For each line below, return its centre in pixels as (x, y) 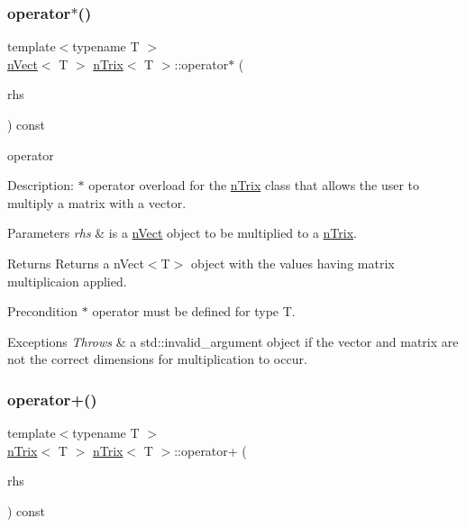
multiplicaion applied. (67, 281)
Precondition (43, 311)
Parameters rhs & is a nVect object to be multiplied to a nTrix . (182, 233)
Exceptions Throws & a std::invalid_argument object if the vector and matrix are (233, 341)
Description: (41, 185)
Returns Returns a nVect (76, 263)
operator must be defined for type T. (194, 311)
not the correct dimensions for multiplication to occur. (157, 359)
